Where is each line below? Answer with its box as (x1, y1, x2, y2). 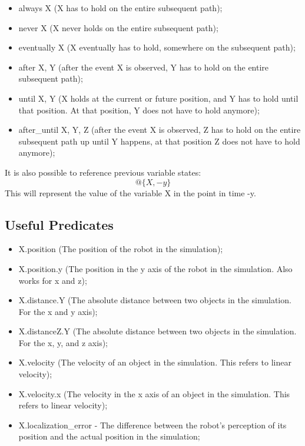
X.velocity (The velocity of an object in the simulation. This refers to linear (18, 356, 291, 368)
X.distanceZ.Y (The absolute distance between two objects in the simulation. (18, 325, 297, 337)
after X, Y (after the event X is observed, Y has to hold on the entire (18, 61, 269, 73)
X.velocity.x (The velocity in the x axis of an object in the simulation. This (18, 387, 290, 400)
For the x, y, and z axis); (18, 336, 108, 348)
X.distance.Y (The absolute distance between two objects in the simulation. (18, 294, 291, 306)
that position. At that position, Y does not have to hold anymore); (18, 103, 260, 116)
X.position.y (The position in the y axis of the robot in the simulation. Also (18, 262, 293, 274)
